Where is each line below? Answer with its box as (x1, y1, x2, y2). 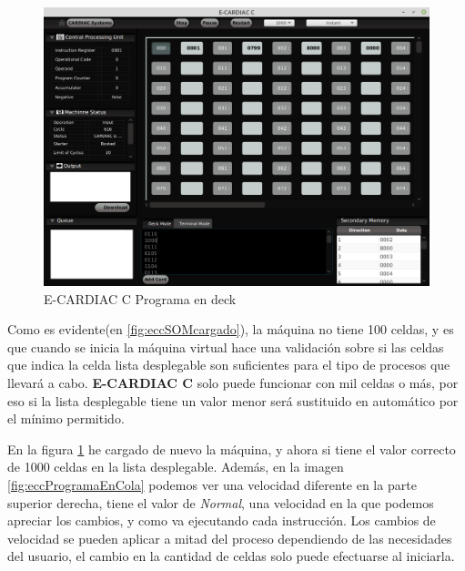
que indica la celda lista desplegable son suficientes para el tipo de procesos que (7, 355, 450, 374)
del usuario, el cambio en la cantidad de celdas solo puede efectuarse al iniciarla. (7, 546, 455, 566)
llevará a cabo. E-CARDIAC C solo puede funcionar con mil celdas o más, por (7, 372, 459, 392)
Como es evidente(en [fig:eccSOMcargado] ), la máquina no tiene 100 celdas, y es (7, 320, 454, 339)
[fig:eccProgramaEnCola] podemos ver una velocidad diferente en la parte (7, 474, 417, 494)
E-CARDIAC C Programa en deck (44, 289, 237, 308)
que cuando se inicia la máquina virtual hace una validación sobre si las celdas (7, 337, 444, 356)
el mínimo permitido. (7, 409, 125, 428)
